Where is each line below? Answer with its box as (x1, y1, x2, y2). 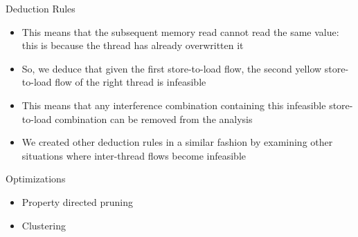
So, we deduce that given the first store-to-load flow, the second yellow (21, 61, 322, 75)
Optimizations (6, 171, 66, 186)
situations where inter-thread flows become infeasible (21, 148, 246, 162)
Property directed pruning (21, 194, 134, 209)
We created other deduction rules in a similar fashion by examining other (21, 135, 333, 149)
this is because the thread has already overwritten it (21, 38, 244, 53)
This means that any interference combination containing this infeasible (21, 97, 326, 112)
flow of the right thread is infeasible (55, 75, 206, 89)
